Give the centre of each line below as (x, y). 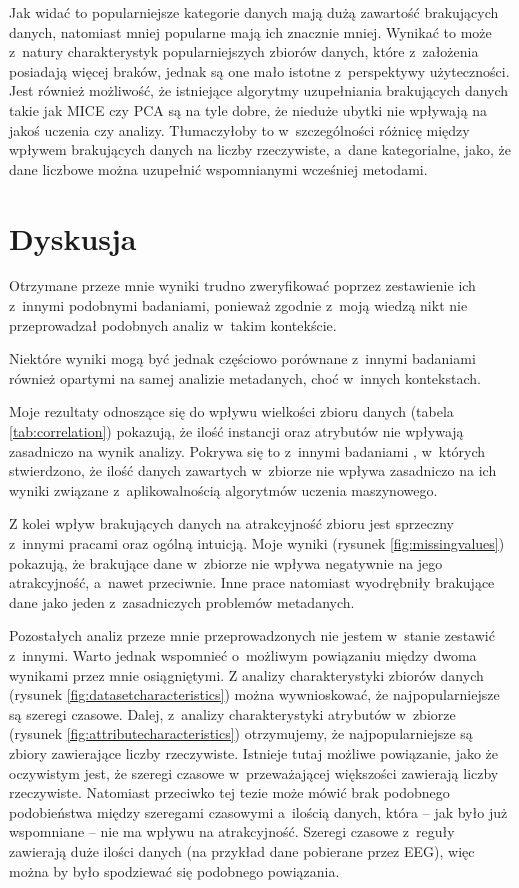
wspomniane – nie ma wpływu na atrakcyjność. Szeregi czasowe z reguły (232, 831)
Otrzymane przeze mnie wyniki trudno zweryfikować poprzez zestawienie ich (242, 285)
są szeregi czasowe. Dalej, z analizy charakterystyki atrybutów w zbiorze (232, 713)
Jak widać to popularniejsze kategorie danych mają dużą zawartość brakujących (254, 12)
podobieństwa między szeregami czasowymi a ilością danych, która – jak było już (258, 811)
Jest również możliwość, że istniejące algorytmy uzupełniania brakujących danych (259, 90)
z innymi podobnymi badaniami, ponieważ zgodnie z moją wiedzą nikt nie (238, 305)
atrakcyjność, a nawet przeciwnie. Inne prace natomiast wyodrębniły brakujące (252, 582)
